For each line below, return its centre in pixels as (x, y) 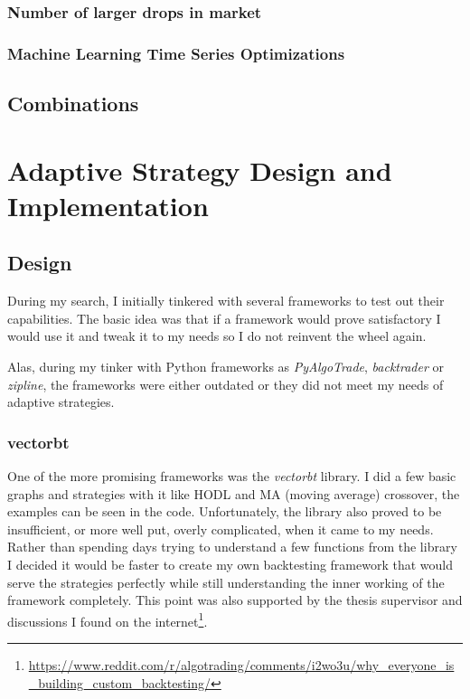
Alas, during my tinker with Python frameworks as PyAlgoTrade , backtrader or (226, 367)
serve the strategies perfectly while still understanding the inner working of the (226, 582)
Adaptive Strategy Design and (200, 170)
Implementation (108, 205)
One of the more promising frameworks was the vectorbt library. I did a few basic (232, 476)
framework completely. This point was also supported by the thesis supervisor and (235, 600)
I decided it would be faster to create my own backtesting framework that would (230, 564)
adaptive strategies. (61, 402)
